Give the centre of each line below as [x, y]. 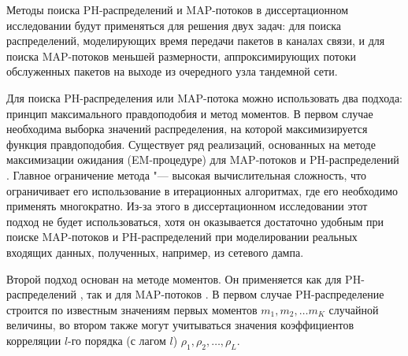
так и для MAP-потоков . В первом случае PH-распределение [236, 294]
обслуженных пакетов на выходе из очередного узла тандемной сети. [172, 71]
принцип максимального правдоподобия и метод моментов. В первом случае [190, 113]
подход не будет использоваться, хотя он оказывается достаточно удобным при [195, 221]
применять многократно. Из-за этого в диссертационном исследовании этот [187, 206]
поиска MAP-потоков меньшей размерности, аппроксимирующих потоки [182, 56]
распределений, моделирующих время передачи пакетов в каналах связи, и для [196, 41]
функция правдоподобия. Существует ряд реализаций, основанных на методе [191, 144]
